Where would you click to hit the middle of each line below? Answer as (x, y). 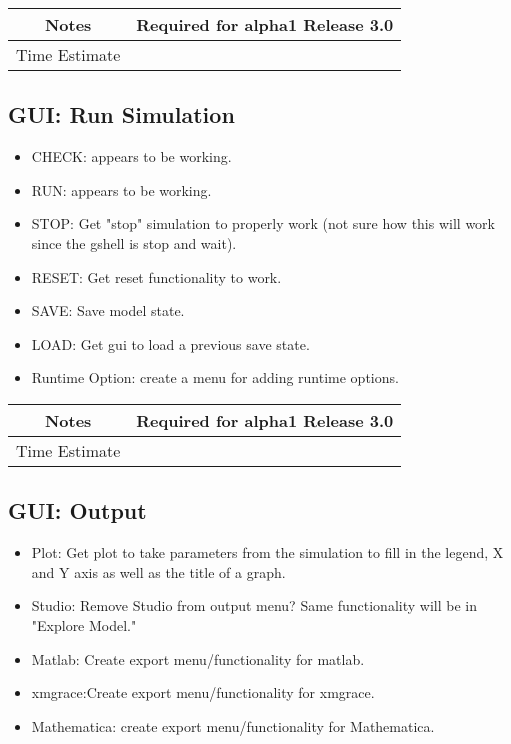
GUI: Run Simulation (121, 114)
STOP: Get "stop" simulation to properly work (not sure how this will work (263, 223)
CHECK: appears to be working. (131, 156)
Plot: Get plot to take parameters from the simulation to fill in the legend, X (267, 552)
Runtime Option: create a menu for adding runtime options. (215, 377)
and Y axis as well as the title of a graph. (158, 571)
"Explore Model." (84, 624)
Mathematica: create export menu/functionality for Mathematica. (233, 725)
